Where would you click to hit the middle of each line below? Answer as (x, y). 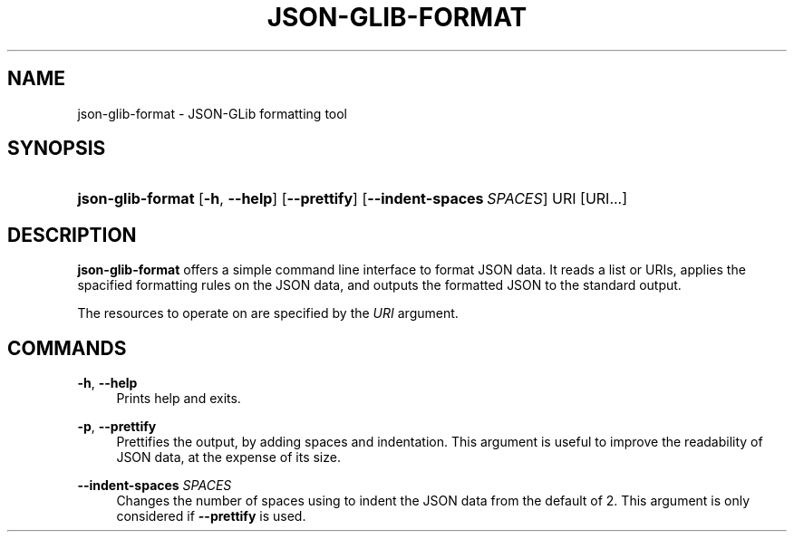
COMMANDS (67, 348)
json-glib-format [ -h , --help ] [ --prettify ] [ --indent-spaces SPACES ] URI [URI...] (353, 199)
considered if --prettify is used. (211, 516)
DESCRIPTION (72, 235)
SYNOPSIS (57, 149)
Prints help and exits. (179, 399)
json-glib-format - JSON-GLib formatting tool (213, 113)
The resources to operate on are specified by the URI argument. (268, 313)
